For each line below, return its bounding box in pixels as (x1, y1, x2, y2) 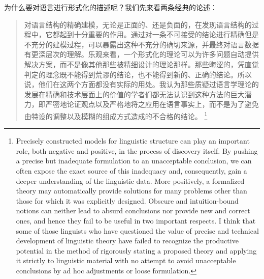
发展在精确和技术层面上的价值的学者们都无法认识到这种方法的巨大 (24, 89, 245, 99)
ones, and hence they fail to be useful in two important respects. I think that (16, 215, 256, 226)
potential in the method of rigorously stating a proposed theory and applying (16, 245, 257, 256)
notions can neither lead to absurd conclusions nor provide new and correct (16, 205, 250, 216)
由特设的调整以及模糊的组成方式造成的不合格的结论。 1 (24, 109, 208, 121)
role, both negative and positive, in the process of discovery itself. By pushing (16, 145, 258, 156)
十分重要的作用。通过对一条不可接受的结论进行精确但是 (74, 29, 259, 40)
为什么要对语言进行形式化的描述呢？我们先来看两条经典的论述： (4, 2, 217, 12)
